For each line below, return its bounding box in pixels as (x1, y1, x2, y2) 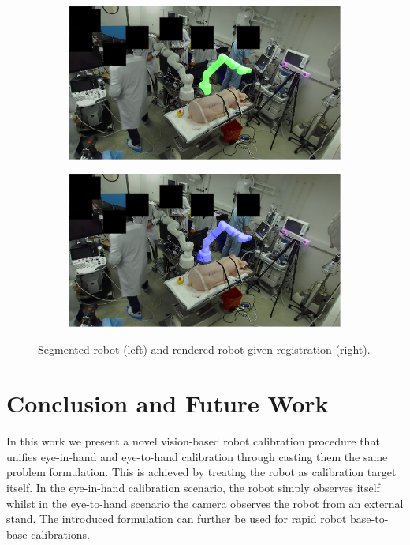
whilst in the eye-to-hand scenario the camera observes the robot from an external (6, 494, 404, 511)
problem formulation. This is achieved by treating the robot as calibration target (6, 464, 397, 480)
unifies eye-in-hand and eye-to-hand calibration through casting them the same (6, 448, 388, 464)
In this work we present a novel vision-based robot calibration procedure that (6, 433, 380, 449)
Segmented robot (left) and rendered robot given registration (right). (38, 340, 371, 357)
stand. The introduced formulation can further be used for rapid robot (6, 510, 347, 527)
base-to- (350, 510, 389, 527)
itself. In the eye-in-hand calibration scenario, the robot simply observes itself (6, 479, 380, 495)
